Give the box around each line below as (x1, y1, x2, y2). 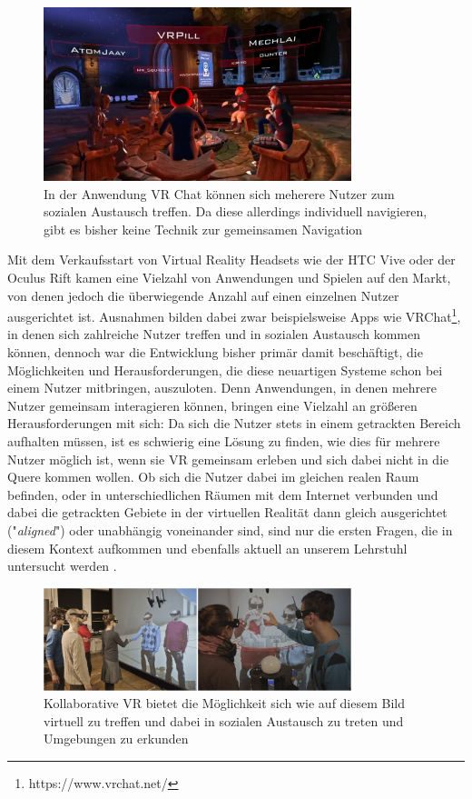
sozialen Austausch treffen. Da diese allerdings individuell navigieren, (44, 202, 428, 221)
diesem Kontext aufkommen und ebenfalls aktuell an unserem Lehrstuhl (7, 538, 408, 557)
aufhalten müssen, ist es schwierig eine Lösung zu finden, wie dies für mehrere (7, 431, 440, 450)
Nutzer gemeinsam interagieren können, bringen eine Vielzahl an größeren (7, 395, 418, 414)
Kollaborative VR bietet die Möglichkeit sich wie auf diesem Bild (44, 694, 406, 713)
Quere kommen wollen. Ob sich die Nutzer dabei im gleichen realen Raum (7, 467, 419, 486)
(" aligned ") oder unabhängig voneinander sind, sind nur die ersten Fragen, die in (7, 520, 453, 539)
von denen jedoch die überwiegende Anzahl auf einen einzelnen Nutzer (7, 285, 399, 305)
